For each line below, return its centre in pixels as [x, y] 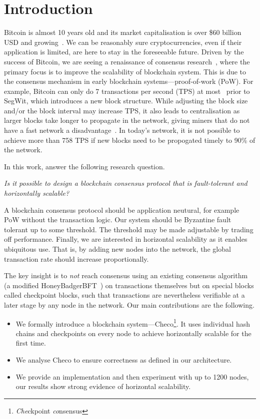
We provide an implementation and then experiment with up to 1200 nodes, [132, 376]
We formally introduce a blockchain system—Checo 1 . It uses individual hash [133, 323]
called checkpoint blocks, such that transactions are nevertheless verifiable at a [124, 295]
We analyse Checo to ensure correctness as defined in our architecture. [124, 360]
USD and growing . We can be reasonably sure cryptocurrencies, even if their [123, 42]
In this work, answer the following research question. [84, 166]
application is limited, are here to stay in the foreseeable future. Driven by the [124, 52]
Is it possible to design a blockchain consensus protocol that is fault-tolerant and [126, 183]
